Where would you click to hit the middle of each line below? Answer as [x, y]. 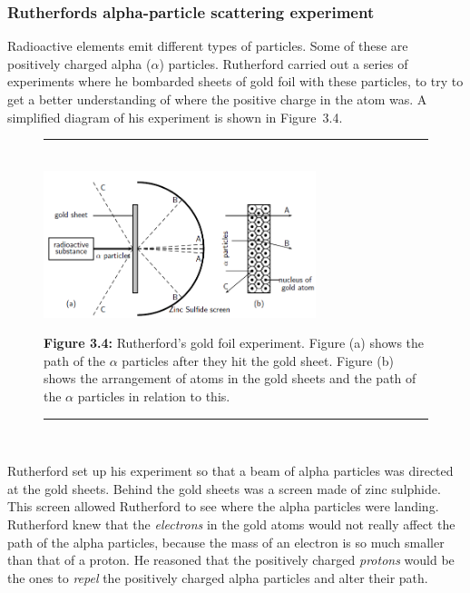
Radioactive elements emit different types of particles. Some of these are [208, 46]
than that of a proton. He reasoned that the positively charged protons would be [231, 560]
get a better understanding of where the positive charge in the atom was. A [217, 99]
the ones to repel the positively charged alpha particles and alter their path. [218, 577]
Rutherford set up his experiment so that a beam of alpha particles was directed [230, 471]
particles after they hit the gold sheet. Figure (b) [258, 360]
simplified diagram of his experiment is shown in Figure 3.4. [175, 117]
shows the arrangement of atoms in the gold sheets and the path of [230, 378]
